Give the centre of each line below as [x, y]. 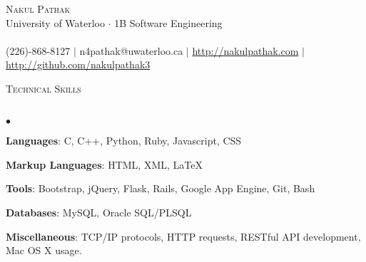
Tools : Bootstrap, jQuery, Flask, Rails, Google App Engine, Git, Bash [161, 188]
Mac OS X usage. [44, 250]
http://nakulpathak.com [245, 50]
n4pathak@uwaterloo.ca [131, 50]
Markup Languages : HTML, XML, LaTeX [104, 164]
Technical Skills [44, 88]
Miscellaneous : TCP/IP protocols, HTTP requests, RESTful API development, [183, 236]
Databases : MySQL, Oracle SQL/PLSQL [99, 212]
